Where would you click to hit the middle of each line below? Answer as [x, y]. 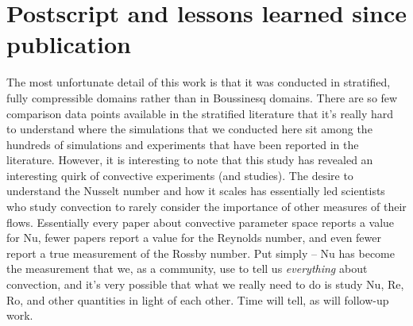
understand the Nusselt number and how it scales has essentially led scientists [196, 191]
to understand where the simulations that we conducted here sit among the [189, 129]
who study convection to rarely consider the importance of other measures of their [206, 207]
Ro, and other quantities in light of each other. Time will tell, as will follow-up [198, 299]
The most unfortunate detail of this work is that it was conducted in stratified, [199, 82]
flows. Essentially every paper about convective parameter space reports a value [201, 222]
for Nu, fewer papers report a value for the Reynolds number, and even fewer [194, 238]
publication [69, 44]
